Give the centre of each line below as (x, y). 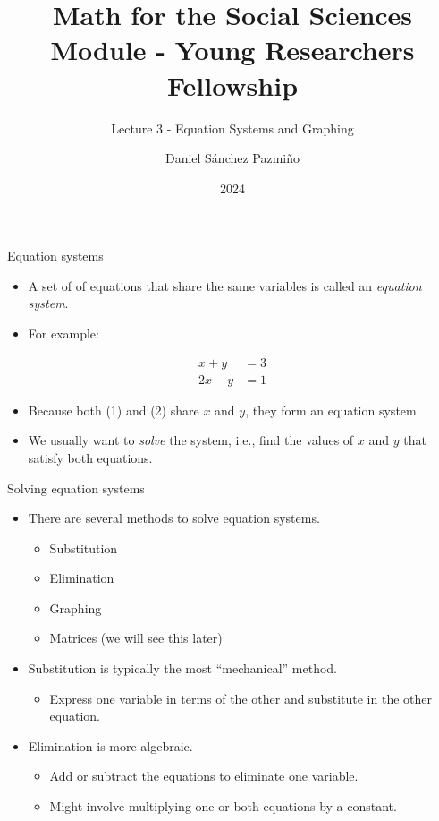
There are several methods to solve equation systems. (174, 518)
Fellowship (232, 85)
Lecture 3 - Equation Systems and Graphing (232, 128)
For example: (63, 334)
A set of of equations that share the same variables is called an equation (225, 285)
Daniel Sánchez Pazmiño (232, 158)
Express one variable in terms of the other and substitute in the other (241, 698)
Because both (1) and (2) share (114, 410)
